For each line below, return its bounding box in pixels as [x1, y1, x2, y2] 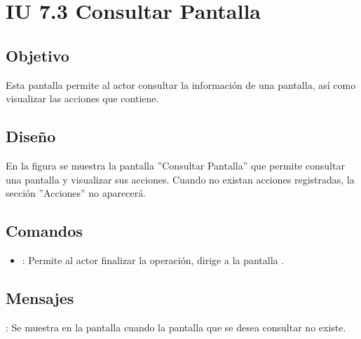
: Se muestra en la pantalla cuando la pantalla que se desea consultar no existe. [6, 319, 346, 334]
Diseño [6, 125, 56, 147]
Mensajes [6, 286, 74, 308]
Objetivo [6, 44, 69, 66]
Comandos [6, 220, 83, 242]
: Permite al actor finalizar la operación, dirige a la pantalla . [22, 252, 285, 267]
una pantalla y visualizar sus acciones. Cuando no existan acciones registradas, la [6, 172, 355, 186]
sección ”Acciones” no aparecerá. [6, 186, 147, 200]
